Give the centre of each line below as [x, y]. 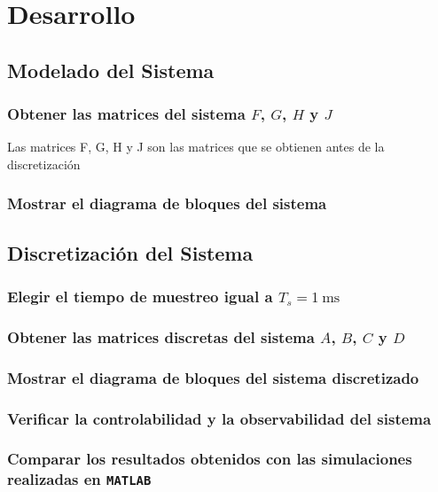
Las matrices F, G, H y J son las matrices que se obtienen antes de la [196, 147]
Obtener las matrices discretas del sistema [161, 336]
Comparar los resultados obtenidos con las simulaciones [210, 459]
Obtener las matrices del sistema [126, 114]
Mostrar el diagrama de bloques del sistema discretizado [213, 377]
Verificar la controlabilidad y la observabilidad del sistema [219, 418]
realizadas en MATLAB [79, 479]
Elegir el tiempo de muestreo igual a [140, 297]
